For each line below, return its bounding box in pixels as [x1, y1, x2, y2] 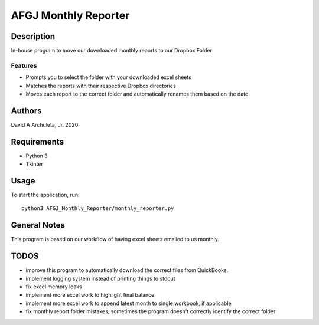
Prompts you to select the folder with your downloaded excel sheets [25, 74, 192, 81]
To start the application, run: [11, 192, 80, 199]
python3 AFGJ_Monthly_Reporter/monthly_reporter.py [21, 205, 174, 212]
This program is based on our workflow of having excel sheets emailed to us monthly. [11, 236, 220, 243]
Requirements [11, 136, 64, 147]
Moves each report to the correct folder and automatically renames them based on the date [25, 90, 249, 97]
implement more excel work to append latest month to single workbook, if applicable [25, 300, 232, 307]
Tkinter [25, 160, 44, 168]
